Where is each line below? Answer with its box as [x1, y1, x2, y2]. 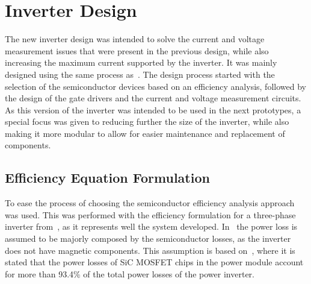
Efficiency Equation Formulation [5, 168, 210, 187]
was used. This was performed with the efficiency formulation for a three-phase [5, 208, 296, 221]
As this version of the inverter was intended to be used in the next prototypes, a [5, 103, 301, 116]
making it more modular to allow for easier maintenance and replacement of [5, 127, 285, 139]
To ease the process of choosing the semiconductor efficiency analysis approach [5, 197, 295, 209]
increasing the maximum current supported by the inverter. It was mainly [5, 56, 277, 69]
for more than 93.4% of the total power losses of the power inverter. [5, 267, 254, 280]
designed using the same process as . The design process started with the [5, 68, 275, 80]
